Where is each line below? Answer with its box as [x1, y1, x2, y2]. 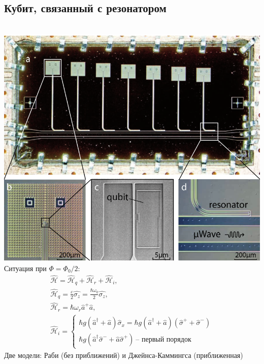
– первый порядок [136, 336, 191, 344]
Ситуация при [4, 262, 47, 273]
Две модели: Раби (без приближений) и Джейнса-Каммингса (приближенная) [4, 349, 243, 360]
